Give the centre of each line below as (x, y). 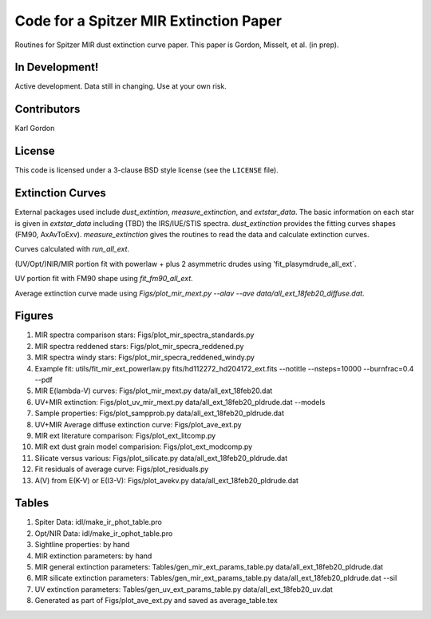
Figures (34, 316)
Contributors (47, 109)
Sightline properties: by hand (82, 545)
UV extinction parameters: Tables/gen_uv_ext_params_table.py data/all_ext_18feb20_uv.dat (184, 589)
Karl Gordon (35, 129)
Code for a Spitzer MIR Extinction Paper (148, 21)
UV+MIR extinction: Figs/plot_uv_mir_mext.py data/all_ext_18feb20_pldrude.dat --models (180, 402)
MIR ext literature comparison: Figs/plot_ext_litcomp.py (125, 435)
